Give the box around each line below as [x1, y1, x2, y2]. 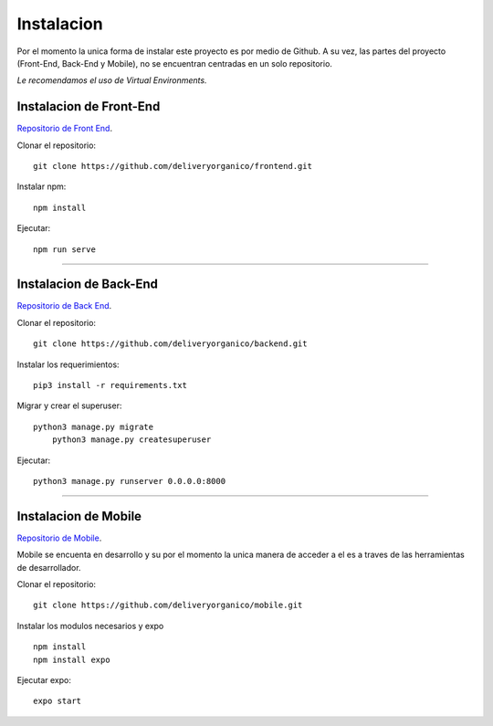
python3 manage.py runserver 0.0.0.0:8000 [33, 476, 226, 486]
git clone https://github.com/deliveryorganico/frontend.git [33, 161, 312, 172]
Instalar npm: [16, 181, 67, 192]
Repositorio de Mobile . [16, 532, 102, 543]
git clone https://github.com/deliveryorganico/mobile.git [33, 600, 303, 611]
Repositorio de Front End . [16, 123, 113, 134]
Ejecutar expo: [16, 675, 72, 686]
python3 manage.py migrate [33, 421, 154, 432]
